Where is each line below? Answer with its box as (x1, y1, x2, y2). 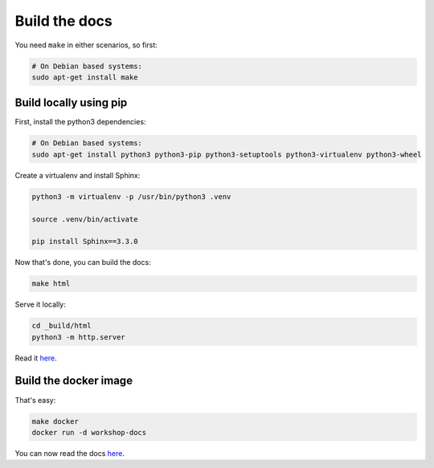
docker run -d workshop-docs (31, 428, 147, 437)
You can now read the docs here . (14, 448, 125, 458)
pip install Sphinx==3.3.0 (31, 237, 138, 246)
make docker (31, 417, 80, 425)
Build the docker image (14, 374, 133, 388)
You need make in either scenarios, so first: (14, 40, 158, 50)
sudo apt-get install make (31, 72, 138, 82)
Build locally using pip (14, 96, 128, 110)
